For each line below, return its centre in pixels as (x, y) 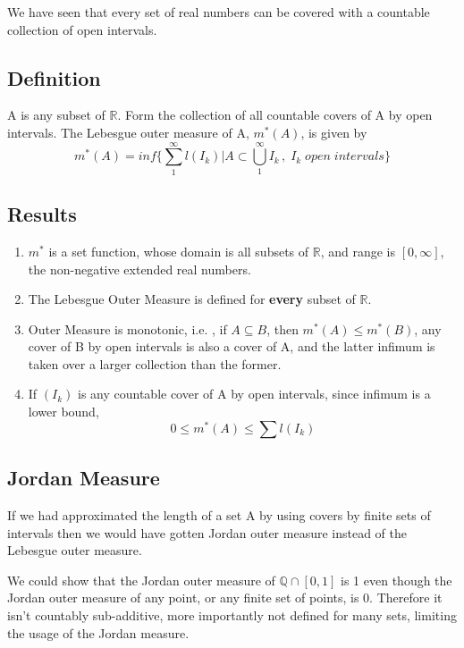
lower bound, (63, 412)
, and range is (358, 251)
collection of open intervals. (82, 29)
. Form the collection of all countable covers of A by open (275, 115)
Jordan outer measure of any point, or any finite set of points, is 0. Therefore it (225, 598)
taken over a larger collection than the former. (155, 363)
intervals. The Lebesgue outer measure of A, (128, 132)
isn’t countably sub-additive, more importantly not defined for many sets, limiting (232, 614)
